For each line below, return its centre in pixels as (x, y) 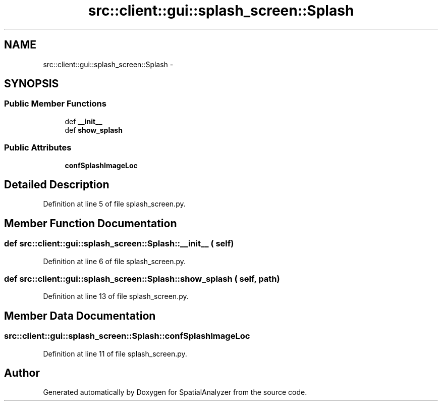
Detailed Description (57, 184)
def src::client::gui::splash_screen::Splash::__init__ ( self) (119, 244)
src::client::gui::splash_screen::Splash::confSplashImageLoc (127, 336)
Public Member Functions (55, 104)
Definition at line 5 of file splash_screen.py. (114, 204)
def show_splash (94, 130)
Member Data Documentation (80, 316)
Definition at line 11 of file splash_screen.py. (115, 353)
